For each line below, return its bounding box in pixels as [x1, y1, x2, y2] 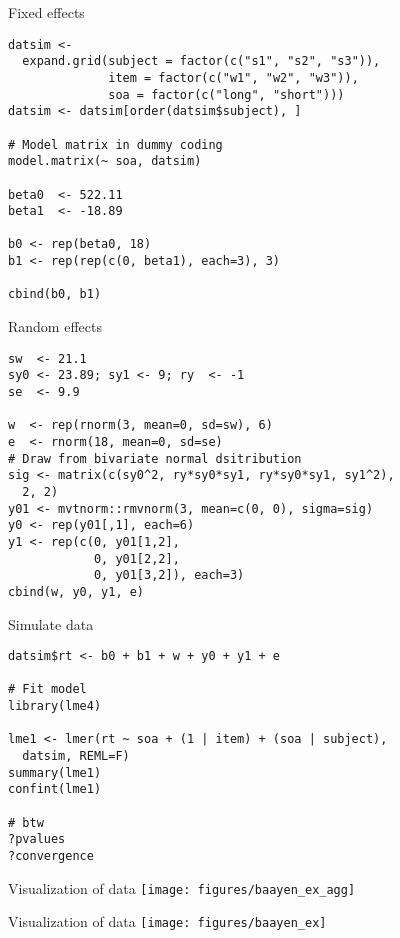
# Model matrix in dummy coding [8, 137, 223, 152]
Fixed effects [8, 2, 85, 22]
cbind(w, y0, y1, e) [8, 584, 145, 599]
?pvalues [8, 832, 66, 847]
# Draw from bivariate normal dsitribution [8, 451, 302, 466]
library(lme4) [8, 699, 102, 714]
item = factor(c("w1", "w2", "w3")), [108, 70, 359, 85]
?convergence [8, 849, 94, 863]
